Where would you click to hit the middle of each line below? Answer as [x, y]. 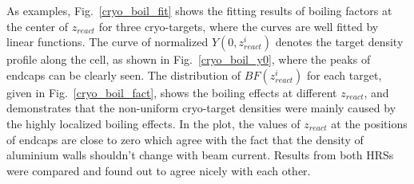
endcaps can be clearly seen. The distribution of [124, 74]
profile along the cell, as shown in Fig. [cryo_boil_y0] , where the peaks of [189, 59]
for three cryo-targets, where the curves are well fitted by [239, 26]
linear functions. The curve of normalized [107, 42]
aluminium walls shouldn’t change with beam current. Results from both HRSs [200, 155]
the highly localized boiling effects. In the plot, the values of [153, 123]
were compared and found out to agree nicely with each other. [159, 170]
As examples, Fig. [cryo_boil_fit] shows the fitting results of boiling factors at [199, 10]
